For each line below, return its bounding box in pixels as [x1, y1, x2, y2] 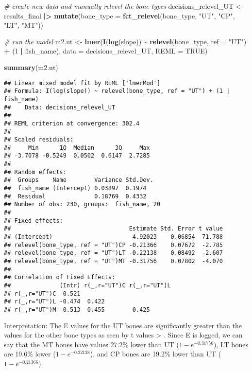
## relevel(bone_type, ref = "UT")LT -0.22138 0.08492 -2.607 [4, 249, 223, 257]
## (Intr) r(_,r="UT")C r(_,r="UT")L [4, 282, 171, 289]
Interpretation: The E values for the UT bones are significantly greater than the [4, 320, 242, 330]
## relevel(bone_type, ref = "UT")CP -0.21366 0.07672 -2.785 [4, 241, 223, 248]
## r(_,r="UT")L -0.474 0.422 [4, 298, 105, 305]
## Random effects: [4, 168, 67, 176]
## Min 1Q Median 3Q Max [4, 144, 150, 151]
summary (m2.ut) [4, 62, 58, 72]
